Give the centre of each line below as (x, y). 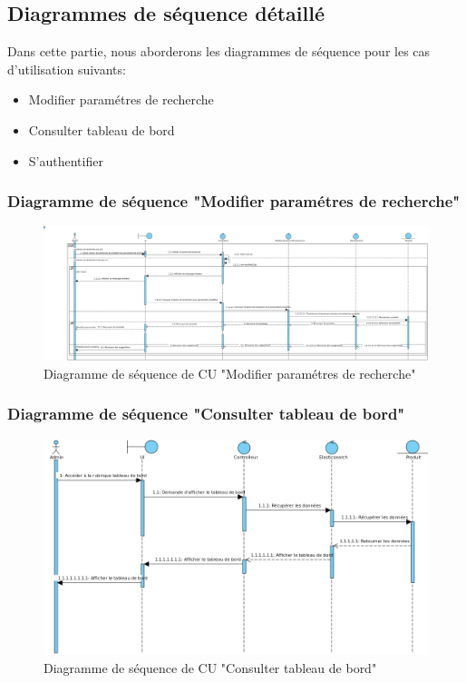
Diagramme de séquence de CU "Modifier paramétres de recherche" (230, 373)
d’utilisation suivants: (67, 69)
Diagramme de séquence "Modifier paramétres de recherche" (234, 201)
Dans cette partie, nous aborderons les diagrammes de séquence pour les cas (219, 51)
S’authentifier (66, 160)
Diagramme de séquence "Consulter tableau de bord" (206, 414)
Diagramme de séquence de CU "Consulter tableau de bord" (210, 667)
